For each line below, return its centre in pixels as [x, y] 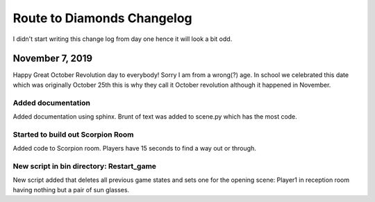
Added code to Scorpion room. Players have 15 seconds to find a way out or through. [134, 149]
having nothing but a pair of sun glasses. [71, 190]
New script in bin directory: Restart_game [84, 166]
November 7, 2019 [53, 59]
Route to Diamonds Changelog [102, 18]
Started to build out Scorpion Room [73, 134]
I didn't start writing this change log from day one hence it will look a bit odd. [123, 39]
